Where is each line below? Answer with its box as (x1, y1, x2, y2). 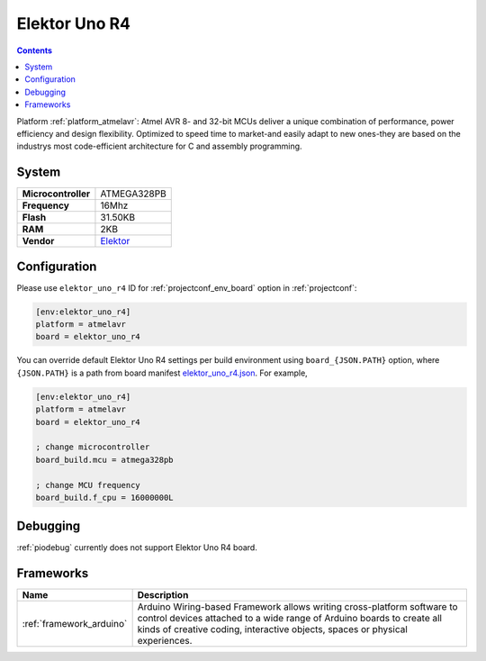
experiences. (137, 635, 193, 647)
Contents (16, 45, 53, 56)
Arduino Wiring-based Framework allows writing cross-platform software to (137, 601, 458, 613)
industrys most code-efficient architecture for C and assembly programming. (16, 140, 302, 152)
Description (137, 589, 189, 602)
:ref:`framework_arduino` (22, 618, 128, 630)
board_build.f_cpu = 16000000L (35, 492, 175, 503)
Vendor (22, 235, 55, 248)
